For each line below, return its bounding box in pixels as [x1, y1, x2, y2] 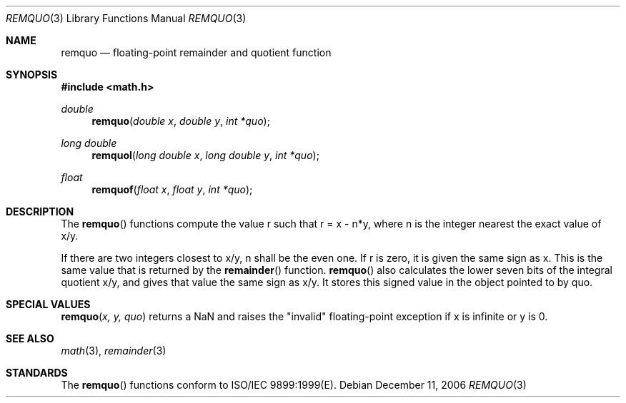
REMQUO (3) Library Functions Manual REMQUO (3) [6, 12, 247, 24]
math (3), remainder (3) [61, 345, 167, 357]
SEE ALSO [6, 332, 54, 345]
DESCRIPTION [6, 205, 74, 218]
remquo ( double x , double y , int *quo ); [91, 115, 270, 127]
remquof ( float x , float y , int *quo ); [91, 183, 253, 195]
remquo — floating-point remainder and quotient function [61, 46, 332, 58]
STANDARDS [6, 367, 68, 379]
